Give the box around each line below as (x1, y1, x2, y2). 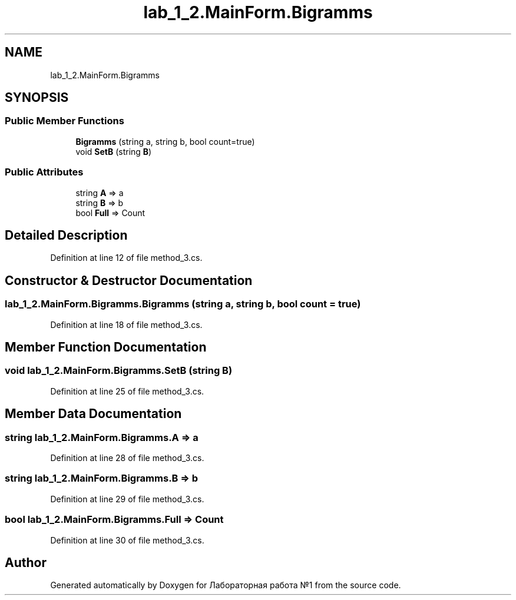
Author (5, 555, 47, 570)
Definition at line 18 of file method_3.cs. (50, 319, 203, 330)
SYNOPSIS (5, 90, 69, 105)
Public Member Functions (5, 115, 124, 127)
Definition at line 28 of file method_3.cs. (50, 453, 204, 463)
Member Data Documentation (5, 406, 182, 422)
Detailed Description (5, 227, 128, 243)
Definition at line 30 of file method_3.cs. (50, 535, 204, 545)
